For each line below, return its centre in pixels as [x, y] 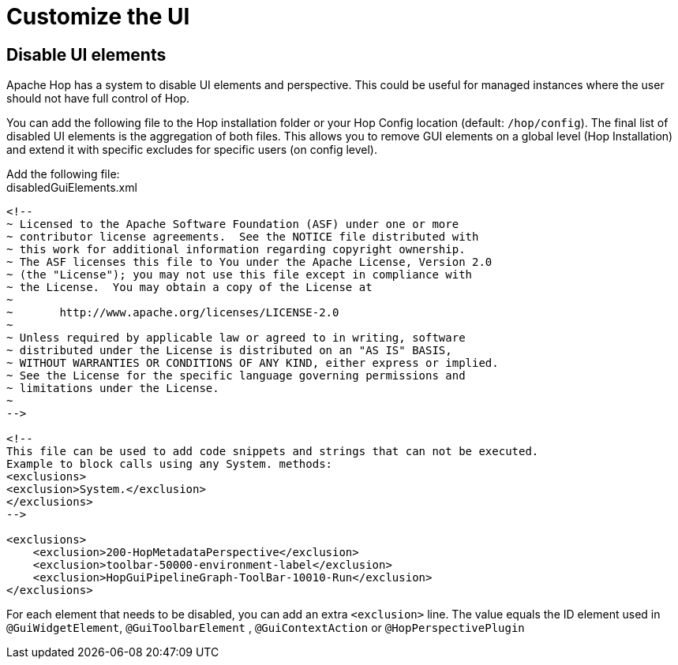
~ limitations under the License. [113, 389]
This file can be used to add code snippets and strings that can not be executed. [273, 452]
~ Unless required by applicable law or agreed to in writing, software [236, 338]
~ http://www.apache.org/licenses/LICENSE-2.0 [173, 313]
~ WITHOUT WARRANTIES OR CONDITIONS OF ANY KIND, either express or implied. [253, 363]
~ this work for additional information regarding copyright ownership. [236, 250]
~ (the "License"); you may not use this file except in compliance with [240, 275]
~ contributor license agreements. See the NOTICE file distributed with [243, 237]
